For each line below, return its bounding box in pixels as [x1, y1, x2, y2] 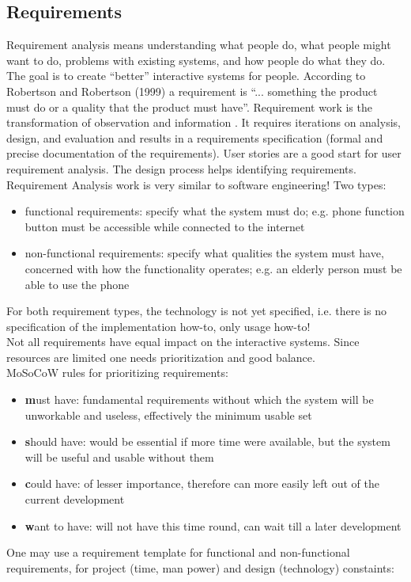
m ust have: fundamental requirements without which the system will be [25, 391, 374, 408]
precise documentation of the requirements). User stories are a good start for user [6, 145, 402, 162]
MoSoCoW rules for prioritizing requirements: [6, 364, 228, 381]
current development [25, 491, 125, 508]
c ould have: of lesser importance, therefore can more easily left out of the [25, 475, 379, 492]
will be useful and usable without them [25, 448, 214, 465]
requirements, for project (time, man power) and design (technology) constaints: [6, 559, 394, 576]
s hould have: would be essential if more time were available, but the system [25, 433, 390, 450]
